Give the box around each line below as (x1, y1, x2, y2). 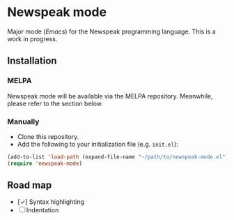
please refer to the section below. (7, 99, 103, 108)
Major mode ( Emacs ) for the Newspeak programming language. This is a (7, 27, 216, 36)
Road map (7, 179, 52, 191)
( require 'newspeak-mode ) (7, 160, 82, 167)
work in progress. (7, 34, 58, 43)
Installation (7, 55, 57, 67)
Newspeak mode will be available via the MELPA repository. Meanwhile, (7, 91, 214, 100)
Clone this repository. (17, 132, 79, 140)
